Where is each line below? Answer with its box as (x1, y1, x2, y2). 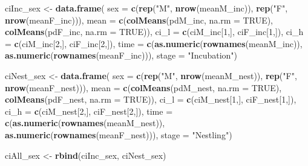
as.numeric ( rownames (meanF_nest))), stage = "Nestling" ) (5, 128, 232, 141)
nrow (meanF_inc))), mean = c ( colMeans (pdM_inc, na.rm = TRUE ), (5, 13, 274, 26)
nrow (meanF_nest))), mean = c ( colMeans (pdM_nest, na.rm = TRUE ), (5, 81, 282, 94)
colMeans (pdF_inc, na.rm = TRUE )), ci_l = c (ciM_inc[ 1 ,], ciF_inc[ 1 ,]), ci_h (5, 25, 304, 38)
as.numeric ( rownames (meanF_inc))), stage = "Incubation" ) (5, 49, 238, 62)
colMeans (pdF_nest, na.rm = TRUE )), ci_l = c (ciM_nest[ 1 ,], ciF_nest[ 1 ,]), (5, 93, 297, 106)
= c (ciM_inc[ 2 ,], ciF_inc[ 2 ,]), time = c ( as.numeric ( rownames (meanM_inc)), (5, 37, 303, 49)
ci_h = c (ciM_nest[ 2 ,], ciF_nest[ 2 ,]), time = (5, 104, 173, 117)
